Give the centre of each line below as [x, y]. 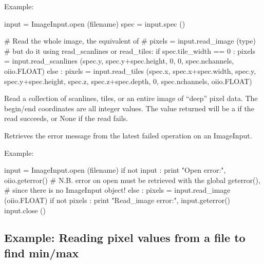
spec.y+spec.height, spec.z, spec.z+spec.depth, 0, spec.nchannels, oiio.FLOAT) [128, 81]
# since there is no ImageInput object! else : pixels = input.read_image [117, 190]
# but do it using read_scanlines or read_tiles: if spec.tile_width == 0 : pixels [130, 50]
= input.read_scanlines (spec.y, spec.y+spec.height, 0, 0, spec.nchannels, [119, 61]
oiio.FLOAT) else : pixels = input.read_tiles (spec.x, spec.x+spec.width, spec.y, [130, 70]
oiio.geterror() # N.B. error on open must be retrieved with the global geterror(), [132, 180]
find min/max [42, 252]
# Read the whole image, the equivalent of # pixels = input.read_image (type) [130, 41]
